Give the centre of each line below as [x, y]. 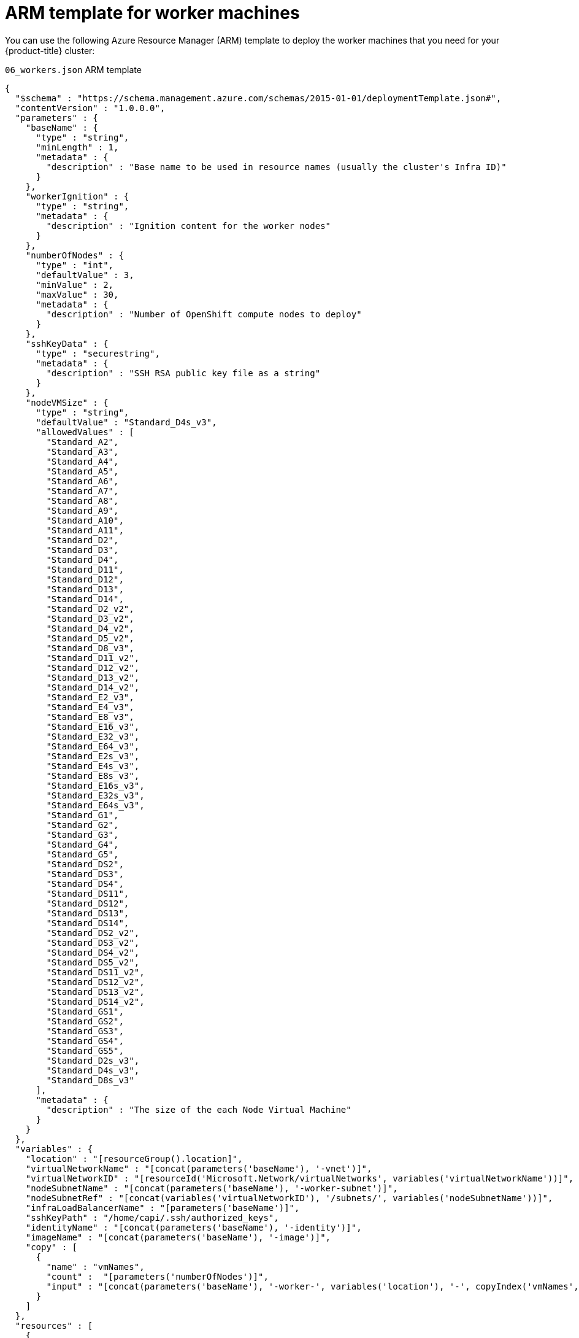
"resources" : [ [54, 1325]
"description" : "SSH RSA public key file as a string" [183, 373]
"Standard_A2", [82, 442]
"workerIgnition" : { [77, 196]
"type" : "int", [75, 265]
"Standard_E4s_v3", [93, 766]
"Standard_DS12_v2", [95, 982]
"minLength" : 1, [77, 147]
